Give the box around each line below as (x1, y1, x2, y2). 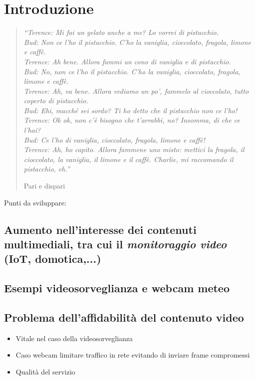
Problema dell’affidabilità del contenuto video (4, 309, 244, 325)
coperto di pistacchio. (23, 95, 88, 106)
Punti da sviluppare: (4, 197, 66, 207)
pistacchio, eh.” (23, 164, 70, 174)
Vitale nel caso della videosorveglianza (15, 333, 133, 343)
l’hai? (23, 125, 41, 135)
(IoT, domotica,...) (4, 251, 101, 266)
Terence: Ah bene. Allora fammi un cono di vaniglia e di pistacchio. (23, 56, 231, 66)
